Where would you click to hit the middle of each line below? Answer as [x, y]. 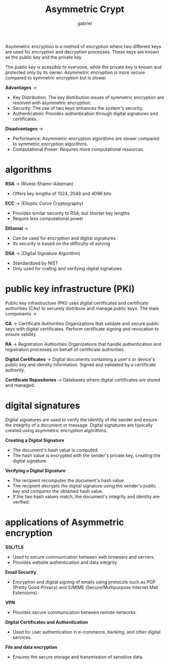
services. [22, 637]
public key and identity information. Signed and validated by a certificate [81, 364]
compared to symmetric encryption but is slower [56, 77]
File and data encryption [31, 647]
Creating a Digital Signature [35, 440]
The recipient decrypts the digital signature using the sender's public [84, 486]
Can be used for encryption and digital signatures [64, 238]
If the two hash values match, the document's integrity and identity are [86, 496]
